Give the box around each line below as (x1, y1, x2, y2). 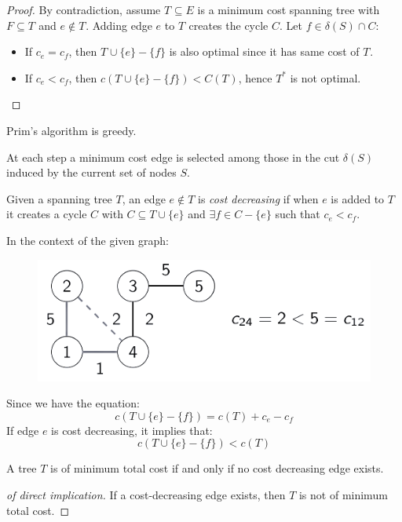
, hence (238, 69, 272, 86)
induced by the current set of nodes (6, 164, 177, 181)
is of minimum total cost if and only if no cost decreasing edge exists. (50, 460, 384, 476)
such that (275, 206, 320, 222)
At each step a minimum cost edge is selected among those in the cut (6, 148, 340, 165)
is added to (331, 190, 385, 206)
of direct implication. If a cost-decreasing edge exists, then (6, 487, 286, 503)
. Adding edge (86, 16, 152, 33)
